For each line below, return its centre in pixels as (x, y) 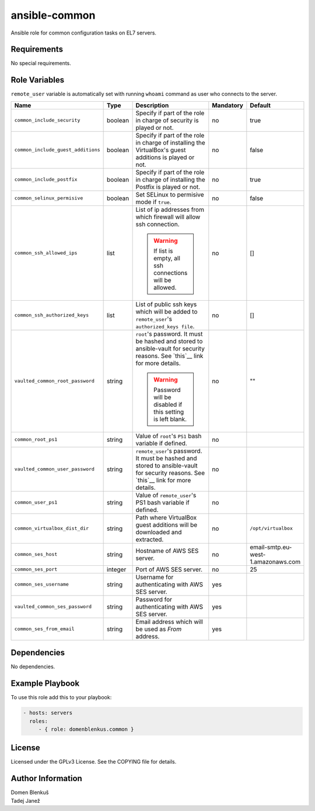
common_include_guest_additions (57, 150)
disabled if (168, 404)
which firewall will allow (168, 217)
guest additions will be (167, 525)
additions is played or (165, 157)
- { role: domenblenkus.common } (86, 729)
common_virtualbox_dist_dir (52, 529)
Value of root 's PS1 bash (169, 436)
